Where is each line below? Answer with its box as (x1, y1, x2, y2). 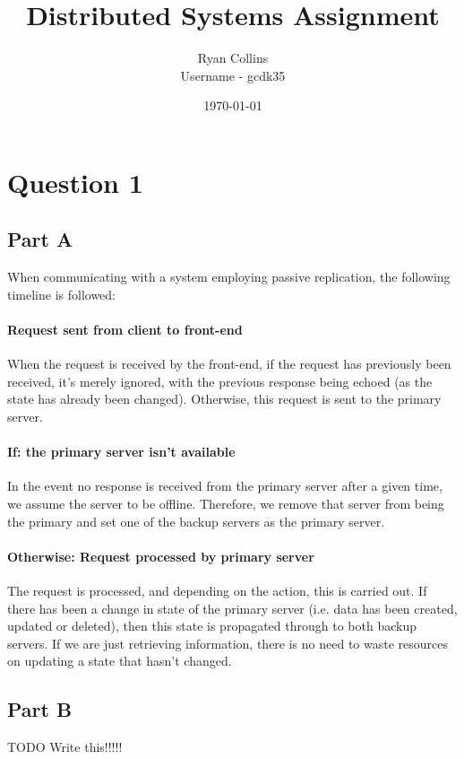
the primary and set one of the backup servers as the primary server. (7, 511, 385, 530)
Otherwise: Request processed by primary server (7, 546, 314, 565)
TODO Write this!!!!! (7, 737, 123, 756)
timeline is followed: (7, 284, 116, 303)
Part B (7, 695, 73, 723)
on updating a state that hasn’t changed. (7, 651, 232, 670)
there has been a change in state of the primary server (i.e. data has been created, (7, 598, 458, 617)
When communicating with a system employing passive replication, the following (7, 267, 451, 286)
